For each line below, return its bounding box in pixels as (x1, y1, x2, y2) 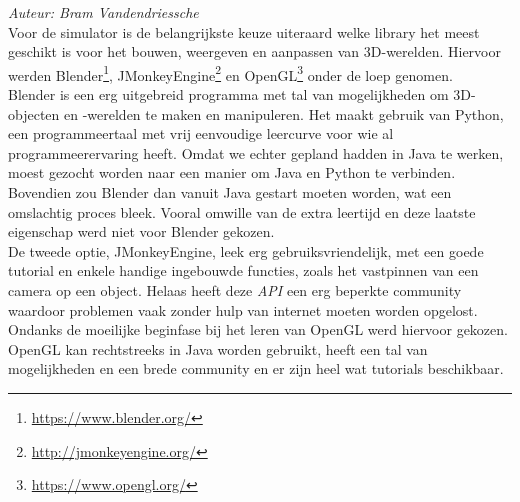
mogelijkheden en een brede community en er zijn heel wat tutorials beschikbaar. (8, 358, 504, 379)
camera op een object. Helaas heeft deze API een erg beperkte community (8, 279, 462, 300)
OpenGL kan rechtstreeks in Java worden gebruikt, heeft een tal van (8, 338, 428, 359)
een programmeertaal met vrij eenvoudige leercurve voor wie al (8, 123, 394, 144)
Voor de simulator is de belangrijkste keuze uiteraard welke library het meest (8, 21, 480, 42)
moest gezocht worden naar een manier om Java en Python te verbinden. (8, 162, 456, 183)
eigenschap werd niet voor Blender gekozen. (8, 221, 275, 242)
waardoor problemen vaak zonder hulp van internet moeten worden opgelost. (8, 299, 478, 320)
